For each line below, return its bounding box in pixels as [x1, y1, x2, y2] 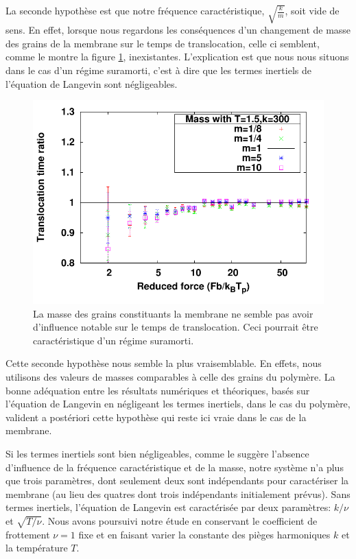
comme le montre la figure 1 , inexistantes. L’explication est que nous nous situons [5, 49, 349, 64]
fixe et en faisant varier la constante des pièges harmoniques [78, 527, 331, 541]
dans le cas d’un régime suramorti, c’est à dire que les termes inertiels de [5, 63, 311, 78]
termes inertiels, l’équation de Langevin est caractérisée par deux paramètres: [5, 500, 331, 514]
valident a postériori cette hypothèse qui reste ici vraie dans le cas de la [5, 409, 307, 424]
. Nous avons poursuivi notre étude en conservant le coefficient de [42, 513, 318, 527]
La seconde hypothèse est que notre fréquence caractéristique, [5, 3, 265, 17]
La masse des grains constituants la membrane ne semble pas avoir [33, 306, 313, 320]
